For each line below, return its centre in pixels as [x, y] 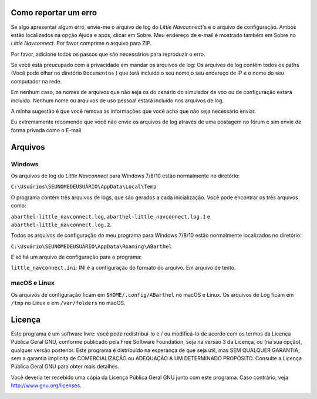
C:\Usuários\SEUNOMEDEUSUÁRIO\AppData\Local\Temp [84, 187]
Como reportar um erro [54, 13]
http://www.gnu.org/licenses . [46, 385]
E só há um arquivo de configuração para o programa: [76, 257]
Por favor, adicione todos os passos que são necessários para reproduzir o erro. [108, 54]
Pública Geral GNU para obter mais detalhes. [65, 367]
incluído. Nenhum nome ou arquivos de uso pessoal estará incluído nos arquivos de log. [117, 100]
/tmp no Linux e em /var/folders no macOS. [68, 303]
